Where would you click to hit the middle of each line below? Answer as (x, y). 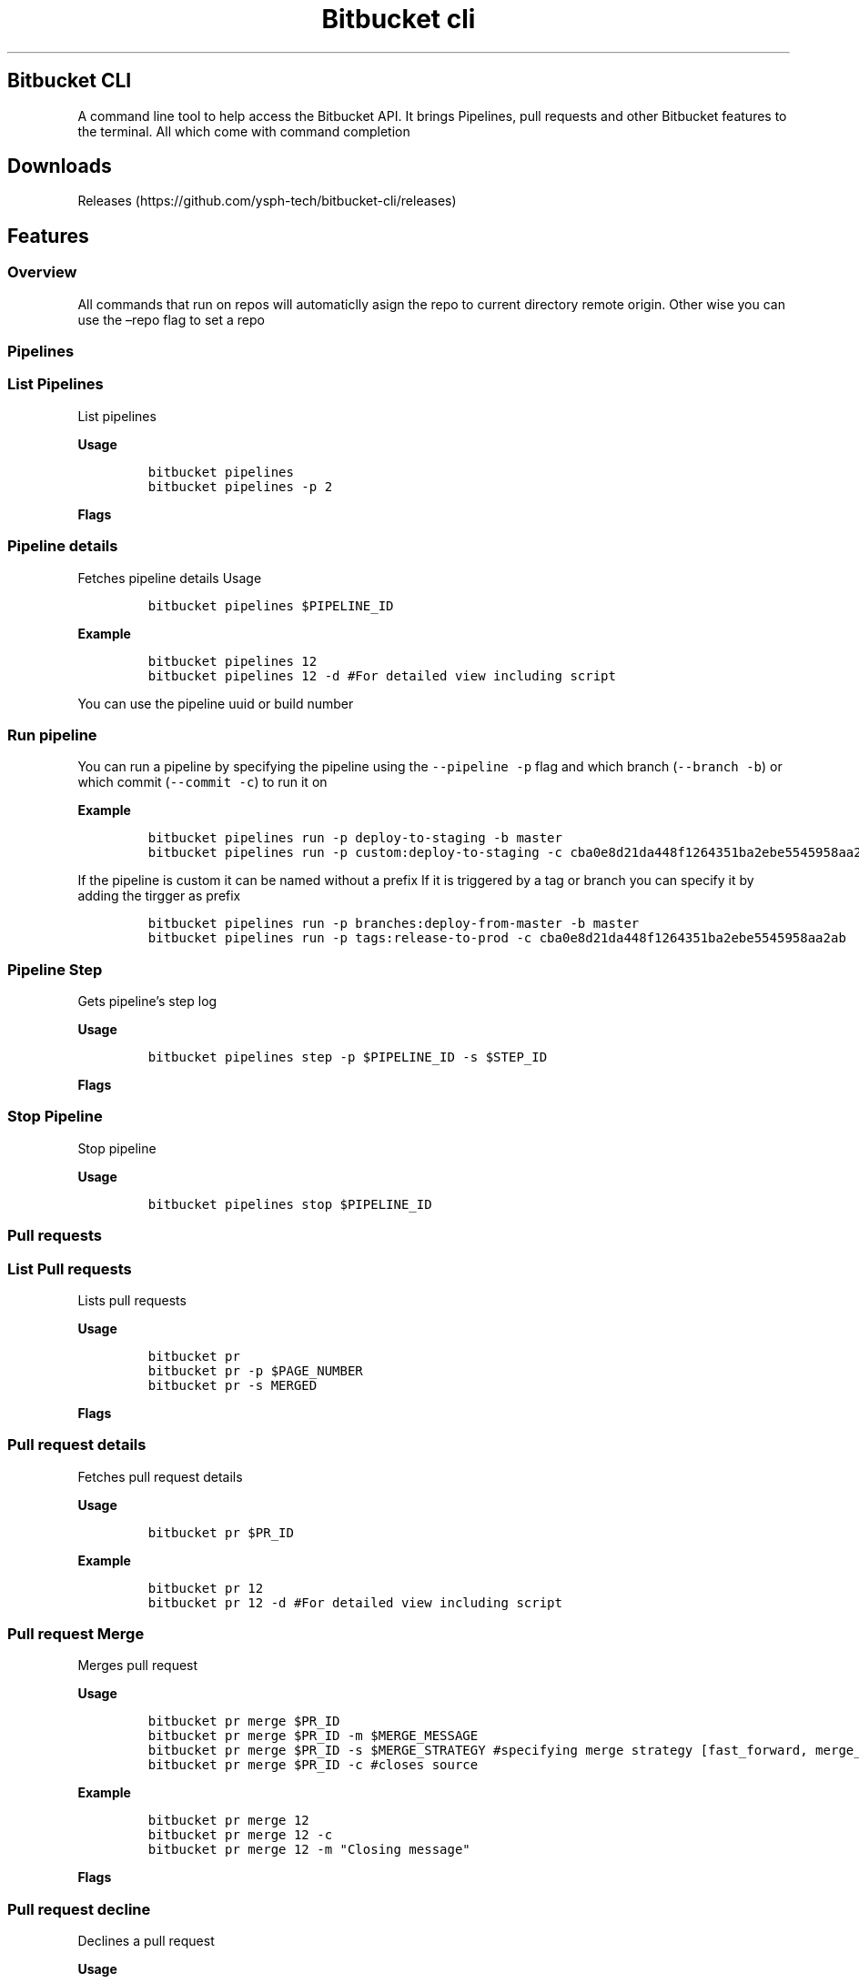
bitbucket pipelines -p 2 (240, 486)
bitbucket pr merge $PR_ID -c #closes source (313, 1765)
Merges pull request (138, 1666)
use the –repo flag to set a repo (171, 319)
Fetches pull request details (160, 1476)
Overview (42, 272)
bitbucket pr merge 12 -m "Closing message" (309, 1850)
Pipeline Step (55, 969)
